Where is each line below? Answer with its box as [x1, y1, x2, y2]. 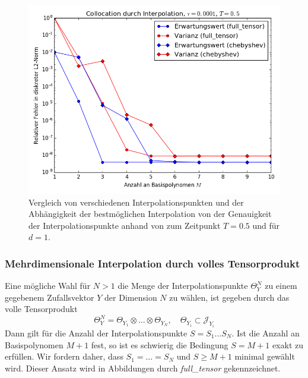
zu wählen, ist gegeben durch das [169, 291, 290, 303]
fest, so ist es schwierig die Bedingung [91, 338, 228, 351]
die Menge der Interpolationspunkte [118, 279, 248, 292]
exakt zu [272, 338, 304, 351]
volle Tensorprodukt [5, 303, 78, 315]
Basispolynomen [5, 338, 63, 351]
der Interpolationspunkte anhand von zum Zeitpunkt [28, 219, 221, 231]
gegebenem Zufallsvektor [5, 291, 94, 303]
